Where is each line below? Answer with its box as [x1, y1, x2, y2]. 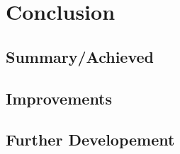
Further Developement [6, 129, 175, 150]
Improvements [6, 87, 113, 109]
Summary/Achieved [6, 45, 154, 67]
